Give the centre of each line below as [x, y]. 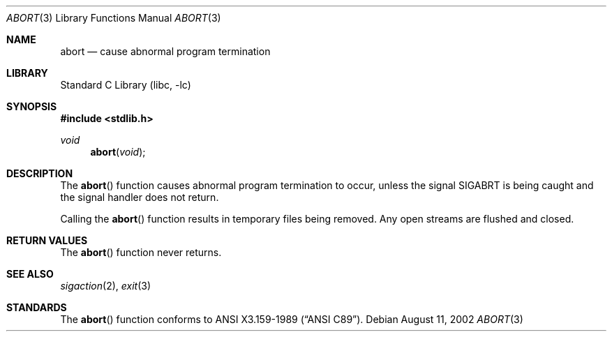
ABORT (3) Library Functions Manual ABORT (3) [114, 18]
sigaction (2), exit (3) [106, 286]
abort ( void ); [118, 152]
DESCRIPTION [40, 173]
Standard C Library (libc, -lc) [126, 85]
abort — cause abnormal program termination [165, 51]
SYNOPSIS [32, 106]
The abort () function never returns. [141, 252]
